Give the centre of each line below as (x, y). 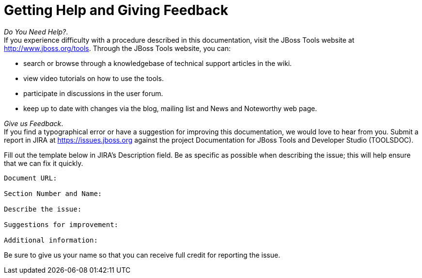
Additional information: (51, 240)
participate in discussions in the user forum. (93, 93)
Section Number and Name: (53, 193)
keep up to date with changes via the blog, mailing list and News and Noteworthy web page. (170, 108)
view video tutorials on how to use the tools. (94, 78)
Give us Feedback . (34, 123)
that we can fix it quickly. (44, 163)
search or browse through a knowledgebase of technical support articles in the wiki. (158, 63)
